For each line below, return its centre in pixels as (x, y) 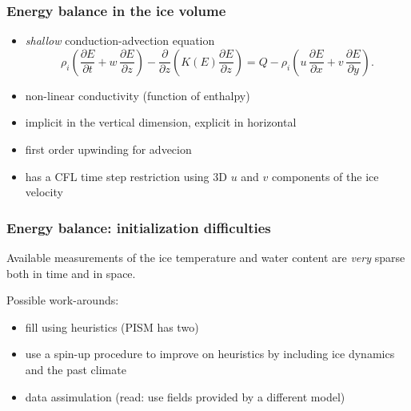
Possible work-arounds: (63, 300)
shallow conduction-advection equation (120, 40)
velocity (44, 192)
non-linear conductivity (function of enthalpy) (138, 95)
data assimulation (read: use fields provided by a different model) (185, 396)
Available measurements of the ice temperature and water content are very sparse (206, 257)
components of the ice (325, 176)
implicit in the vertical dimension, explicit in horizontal (161, 122)
